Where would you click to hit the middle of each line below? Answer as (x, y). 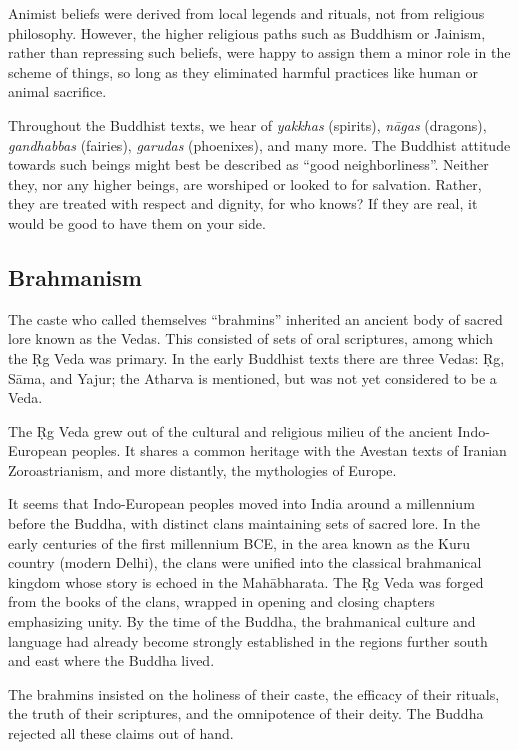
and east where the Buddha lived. (111, 660)
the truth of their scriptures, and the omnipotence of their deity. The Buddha (246, 713)
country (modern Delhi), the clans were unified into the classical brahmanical (245, 562)
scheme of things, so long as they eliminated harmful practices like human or (243, 71)
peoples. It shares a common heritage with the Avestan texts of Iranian (289, 450)
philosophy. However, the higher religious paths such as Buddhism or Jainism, (247, 32)
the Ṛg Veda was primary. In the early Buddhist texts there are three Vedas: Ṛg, (256, 357)
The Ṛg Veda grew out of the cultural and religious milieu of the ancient (230, 430)
